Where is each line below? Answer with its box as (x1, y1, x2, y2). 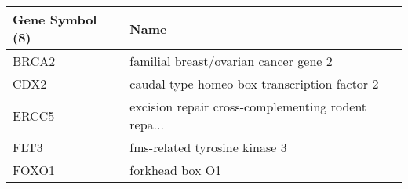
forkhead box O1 (129, 161, 222, 179)
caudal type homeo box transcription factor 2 (129, 75, 379, 93)
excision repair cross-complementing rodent (129, 97, 367, 115)
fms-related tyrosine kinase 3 (129, 138, 287, 156)
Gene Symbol (13, 10, 97, 28)
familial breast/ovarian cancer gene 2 (129, 52, 333, 70)
